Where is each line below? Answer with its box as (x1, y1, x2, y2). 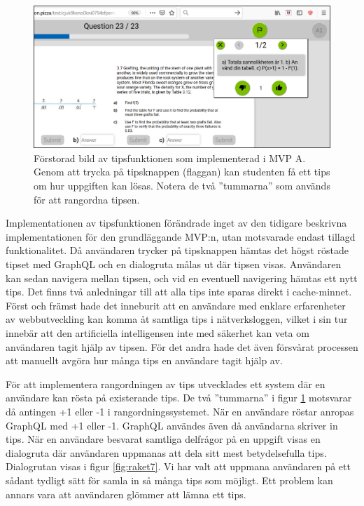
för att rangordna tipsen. (34, 192, 140, 206)
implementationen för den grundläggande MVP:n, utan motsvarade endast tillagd (6, 229, 356, 244)
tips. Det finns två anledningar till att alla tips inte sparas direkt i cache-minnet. (6, 284, 352, 299)
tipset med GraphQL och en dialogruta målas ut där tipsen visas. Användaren (6, 257, 342, 272)
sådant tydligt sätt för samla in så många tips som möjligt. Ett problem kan (6, 472, 333, 487)
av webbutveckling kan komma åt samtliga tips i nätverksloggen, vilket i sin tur (6, 312, 348, 326)
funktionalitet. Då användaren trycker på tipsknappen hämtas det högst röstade (6, 243, 349, 258)
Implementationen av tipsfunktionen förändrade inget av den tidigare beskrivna (6, 215, 347, 230)
